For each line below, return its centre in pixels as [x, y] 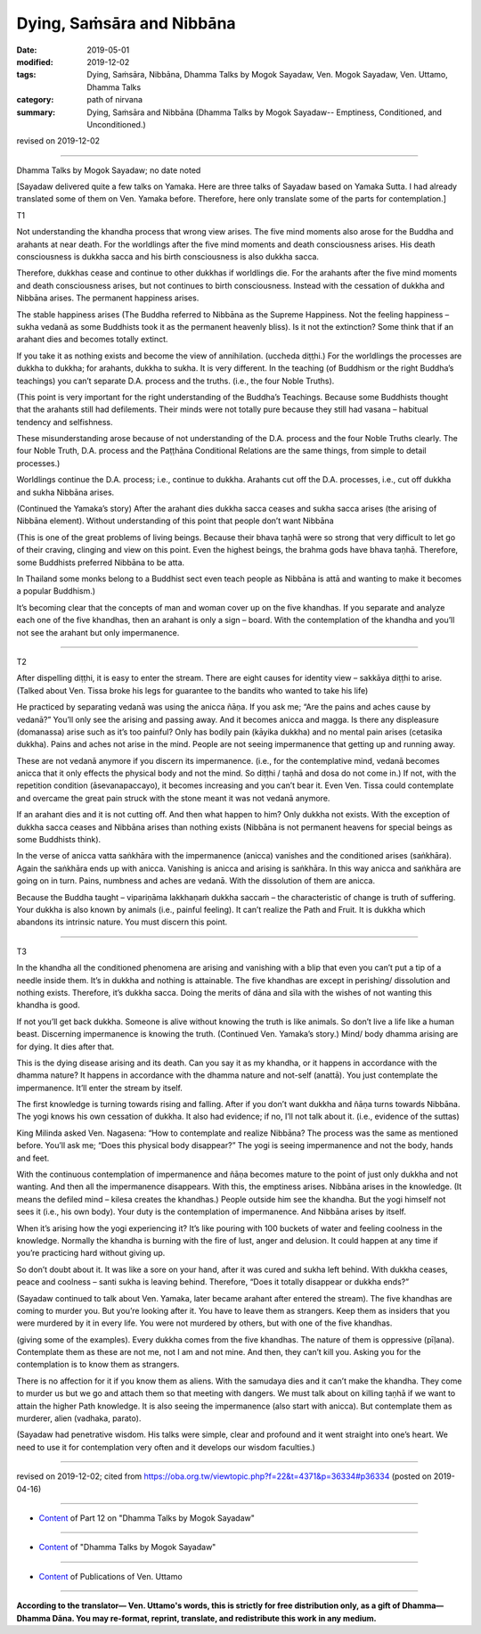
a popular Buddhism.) [56, 591]
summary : [36, 112]
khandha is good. [48, 1005]
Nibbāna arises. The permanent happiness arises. [108, 298]
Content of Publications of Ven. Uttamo [110, 1576]
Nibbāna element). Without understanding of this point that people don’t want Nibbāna [175, 521]
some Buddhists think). [59, 840]
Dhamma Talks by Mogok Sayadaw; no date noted [109, 170]
